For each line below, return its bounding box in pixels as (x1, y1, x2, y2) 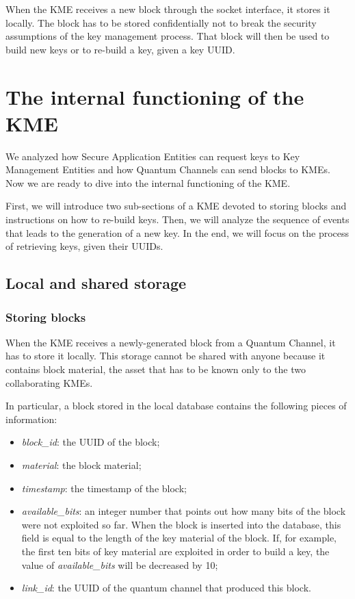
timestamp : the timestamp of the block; (21, 481, 187, 495)
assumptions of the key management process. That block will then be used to (5, 29, 330, 43)
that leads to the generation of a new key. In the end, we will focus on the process (5, 225, 350, 240)
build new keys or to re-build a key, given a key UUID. (5, 42, 235, 56)
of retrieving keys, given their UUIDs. (5, 239, 163, 253)
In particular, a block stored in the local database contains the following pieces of (5, 398, 347, 413)
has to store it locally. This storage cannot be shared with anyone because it (5, 348, 326, 363)
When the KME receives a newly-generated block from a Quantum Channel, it (5, 335, 336, 349)
